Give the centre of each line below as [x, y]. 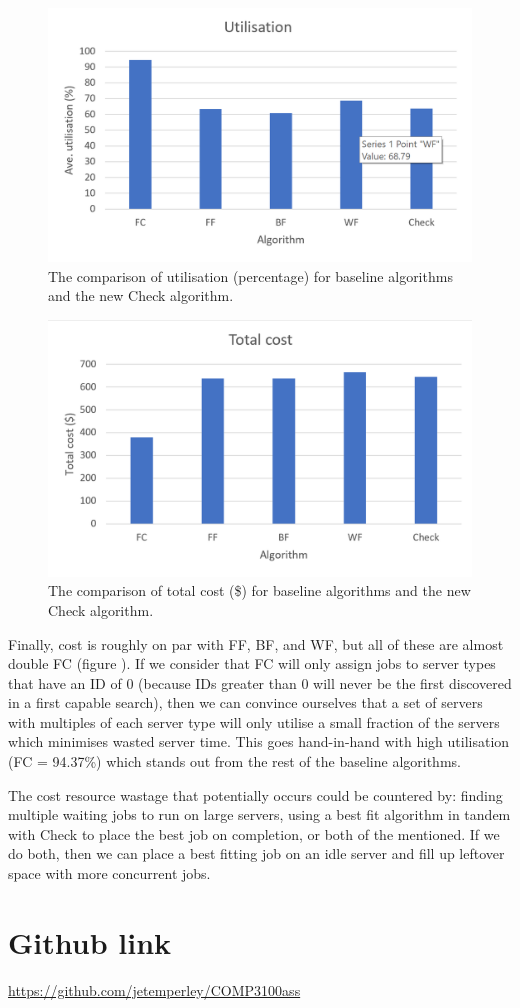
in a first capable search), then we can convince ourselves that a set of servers [245, 702]
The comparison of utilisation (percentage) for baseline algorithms [250, 275]
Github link [90, 941]
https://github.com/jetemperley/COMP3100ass [154, 989]
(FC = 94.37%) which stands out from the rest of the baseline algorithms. [234, 761]
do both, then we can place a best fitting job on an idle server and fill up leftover [256, 853]
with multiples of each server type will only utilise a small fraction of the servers [254, 721]
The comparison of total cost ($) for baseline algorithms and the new [259, 590]
